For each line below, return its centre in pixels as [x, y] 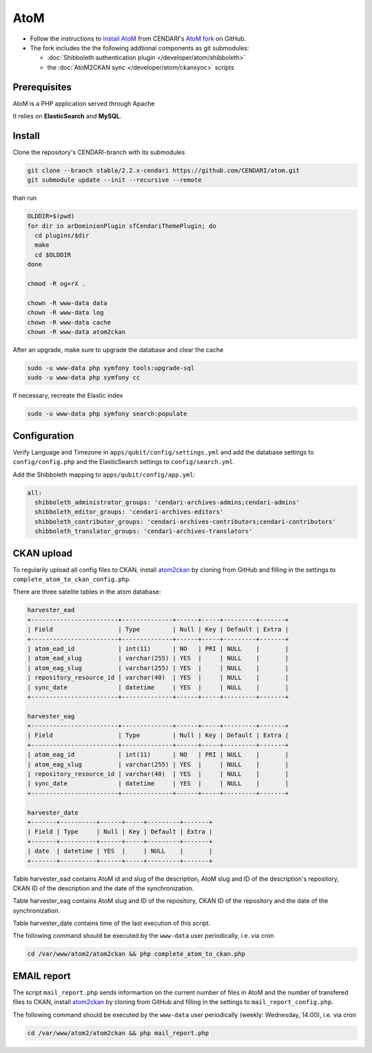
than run [25, 198]
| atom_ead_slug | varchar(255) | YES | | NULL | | [158, 658]
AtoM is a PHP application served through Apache [84, 103]
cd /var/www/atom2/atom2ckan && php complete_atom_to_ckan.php [136, 954]
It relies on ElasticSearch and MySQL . [67, 116]
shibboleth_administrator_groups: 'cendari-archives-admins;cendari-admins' [167, 502]
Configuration [43, 436]
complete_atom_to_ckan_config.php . [72, 579]
